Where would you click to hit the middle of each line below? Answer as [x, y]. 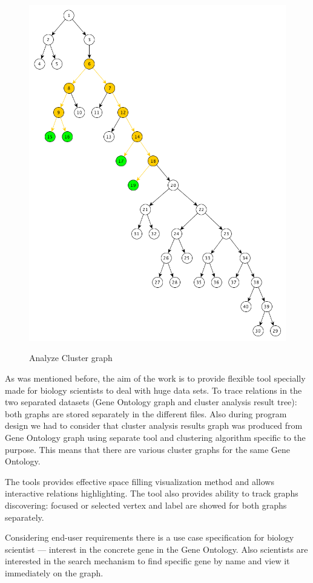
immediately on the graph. [54, 572]
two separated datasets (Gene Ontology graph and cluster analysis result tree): [151, 402]
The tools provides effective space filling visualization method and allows [140, 481]
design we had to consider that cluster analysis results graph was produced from [154, 425]
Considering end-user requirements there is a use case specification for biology [150, 537]
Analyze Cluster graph [71, 358]
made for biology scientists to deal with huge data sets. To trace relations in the [153, 390]
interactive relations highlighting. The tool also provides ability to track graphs [152, 493]
